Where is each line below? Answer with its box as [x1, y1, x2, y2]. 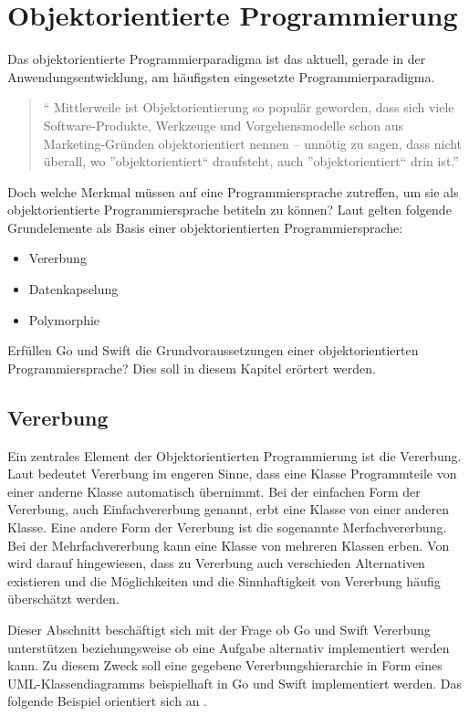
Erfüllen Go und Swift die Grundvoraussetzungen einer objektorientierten [7, 341, 419, 360]
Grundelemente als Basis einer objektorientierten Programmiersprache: [7, 217, 403, 237]
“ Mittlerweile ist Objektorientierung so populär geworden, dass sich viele [43, 98, 454, 117]
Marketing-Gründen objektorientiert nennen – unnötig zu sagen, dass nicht [43, 133, 463, 153]
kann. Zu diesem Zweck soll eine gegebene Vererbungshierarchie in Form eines [7, 656, 443, 675]
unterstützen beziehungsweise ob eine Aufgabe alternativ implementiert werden [7, 637, 450, 657]
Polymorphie [28, 310, 100, 329]
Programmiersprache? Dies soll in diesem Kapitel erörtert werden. [7, 358, 376, 377]
